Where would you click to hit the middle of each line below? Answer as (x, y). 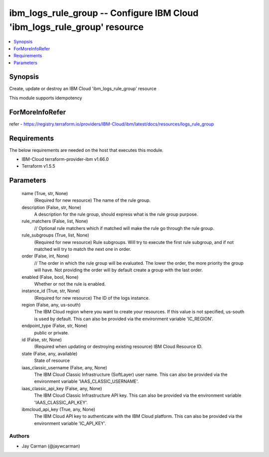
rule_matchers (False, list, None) (55, 221)
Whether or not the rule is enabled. (70, 284)
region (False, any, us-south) (51, 305)
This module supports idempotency (46, 98)
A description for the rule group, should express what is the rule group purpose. (116, 214)
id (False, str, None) (42, 340)
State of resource (52, 360)
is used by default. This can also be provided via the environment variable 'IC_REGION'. (124, 319)
